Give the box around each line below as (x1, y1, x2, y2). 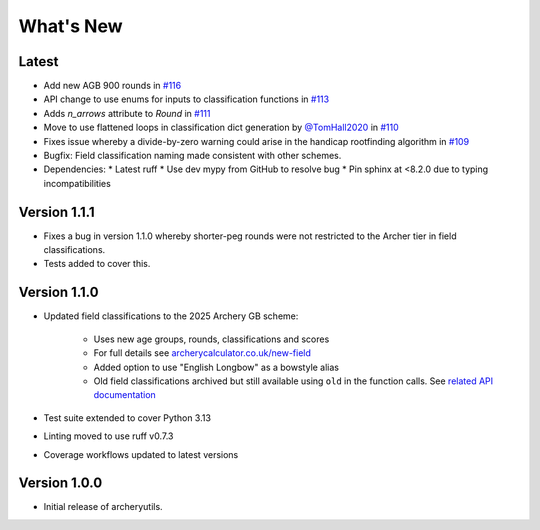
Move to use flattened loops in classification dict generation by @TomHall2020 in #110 (43, 121, 399, 134)
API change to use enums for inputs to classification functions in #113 (43, 93, 330, 105)
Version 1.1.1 (18, 203, 95, 220)
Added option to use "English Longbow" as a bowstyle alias (93, 361, 340, 373)
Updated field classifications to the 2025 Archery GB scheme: (43, 310, 299, 322)
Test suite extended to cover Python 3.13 (43, 411, 212, 424)
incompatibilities (43, 177, 112, 189)
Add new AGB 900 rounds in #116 (43, 80, 182, 92)
